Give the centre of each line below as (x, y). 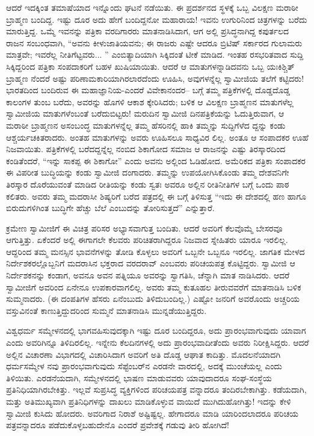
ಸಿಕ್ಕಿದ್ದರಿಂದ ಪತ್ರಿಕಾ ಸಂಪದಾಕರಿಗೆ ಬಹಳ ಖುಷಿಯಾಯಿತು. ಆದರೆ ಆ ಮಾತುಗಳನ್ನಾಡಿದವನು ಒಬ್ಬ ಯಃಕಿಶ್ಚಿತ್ (150, 66)
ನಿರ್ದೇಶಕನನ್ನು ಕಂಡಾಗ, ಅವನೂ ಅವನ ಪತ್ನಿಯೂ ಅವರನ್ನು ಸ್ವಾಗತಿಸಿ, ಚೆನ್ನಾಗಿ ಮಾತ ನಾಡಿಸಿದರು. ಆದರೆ (148, 275)
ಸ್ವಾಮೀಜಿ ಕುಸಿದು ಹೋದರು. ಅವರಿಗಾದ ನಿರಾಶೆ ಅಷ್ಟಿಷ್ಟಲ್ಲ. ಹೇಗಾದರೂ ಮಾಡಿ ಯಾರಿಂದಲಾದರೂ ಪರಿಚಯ (152, 413)
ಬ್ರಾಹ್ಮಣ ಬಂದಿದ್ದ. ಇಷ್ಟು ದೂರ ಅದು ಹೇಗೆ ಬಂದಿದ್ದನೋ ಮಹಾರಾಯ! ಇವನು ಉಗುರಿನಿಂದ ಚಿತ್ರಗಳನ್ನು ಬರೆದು (157, 19)
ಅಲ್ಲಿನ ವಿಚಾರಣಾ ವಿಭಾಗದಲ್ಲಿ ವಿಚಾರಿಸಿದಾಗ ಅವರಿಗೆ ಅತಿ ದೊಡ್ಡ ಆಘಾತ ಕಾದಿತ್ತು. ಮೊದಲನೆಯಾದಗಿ (143, 354)
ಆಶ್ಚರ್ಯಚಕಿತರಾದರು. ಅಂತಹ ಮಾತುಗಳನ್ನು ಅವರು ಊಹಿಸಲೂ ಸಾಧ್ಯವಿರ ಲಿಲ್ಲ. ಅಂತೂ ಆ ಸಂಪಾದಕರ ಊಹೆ (157, 137)
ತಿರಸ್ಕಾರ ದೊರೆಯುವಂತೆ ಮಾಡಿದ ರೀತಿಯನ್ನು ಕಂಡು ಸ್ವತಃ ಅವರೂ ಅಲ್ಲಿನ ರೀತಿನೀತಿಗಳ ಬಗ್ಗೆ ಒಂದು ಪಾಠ (148, 184)
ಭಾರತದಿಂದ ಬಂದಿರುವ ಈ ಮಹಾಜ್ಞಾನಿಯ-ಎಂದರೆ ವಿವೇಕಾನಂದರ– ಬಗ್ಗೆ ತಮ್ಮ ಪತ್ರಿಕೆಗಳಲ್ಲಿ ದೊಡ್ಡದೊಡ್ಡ (148, 90)
